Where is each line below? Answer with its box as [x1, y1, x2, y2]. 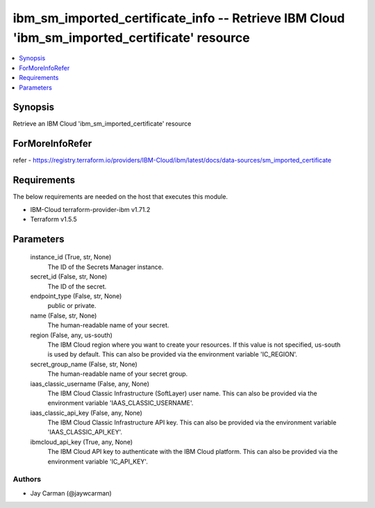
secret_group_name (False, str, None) [30, 360, 138, 368]
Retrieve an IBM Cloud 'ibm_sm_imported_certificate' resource [12, 120, 192, 128]
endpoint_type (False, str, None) [30, 292, 122, 300]
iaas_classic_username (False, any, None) [30, 379, 149, 388]
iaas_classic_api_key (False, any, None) [30, 409, 142, 417]
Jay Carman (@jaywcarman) [30, 489, 112, 497]
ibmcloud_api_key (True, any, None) [30, 438, 133, 446]
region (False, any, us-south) [30, 331, 112, 339]
